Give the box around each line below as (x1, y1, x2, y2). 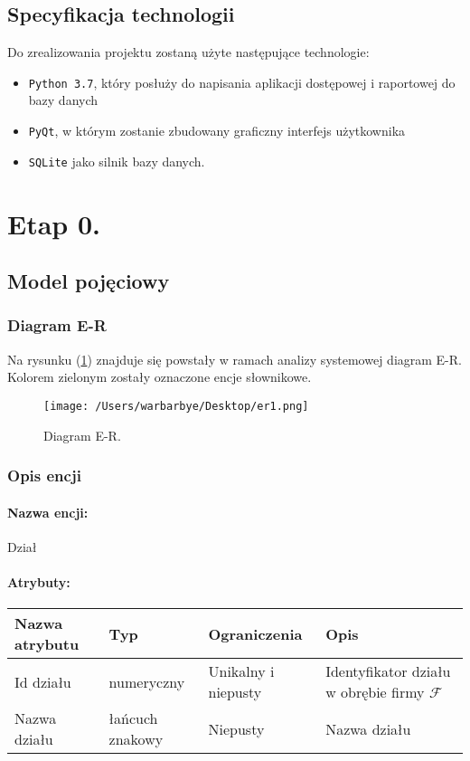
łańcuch (108, 708, 158, 729)
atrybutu (14, 633, 80, 655)
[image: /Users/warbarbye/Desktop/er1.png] (43, 399, 309, 413)
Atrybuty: (7, 573, 70, 591)
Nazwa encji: (7, 502, 89, 521)
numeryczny (108, 671, 185, 692)
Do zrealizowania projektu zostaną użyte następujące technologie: (7, 43, 370, 62)
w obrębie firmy (325, 681, 425, 703)
